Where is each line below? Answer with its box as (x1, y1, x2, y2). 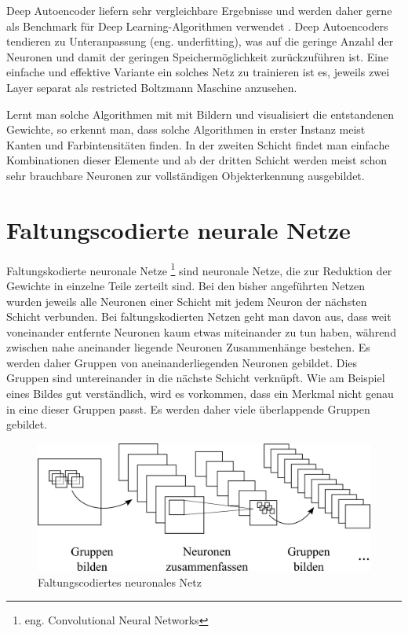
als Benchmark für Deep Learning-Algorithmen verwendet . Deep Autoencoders (6, 17, 388, 34)
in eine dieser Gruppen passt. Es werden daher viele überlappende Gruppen (6, 400, 370, 417)
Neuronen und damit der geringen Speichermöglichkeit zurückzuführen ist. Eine (6, 48, 389, 64)
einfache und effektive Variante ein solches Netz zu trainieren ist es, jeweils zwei (6, 64, 390, 80)
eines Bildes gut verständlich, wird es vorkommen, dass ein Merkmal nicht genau (6, 385, 394, 402)
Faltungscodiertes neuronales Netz (38, 573, 202, 590)
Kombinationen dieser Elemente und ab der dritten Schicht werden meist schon (6, 152, 388, 168)
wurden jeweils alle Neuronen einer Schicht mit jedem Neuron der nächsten (6, 293, 367, 309)
